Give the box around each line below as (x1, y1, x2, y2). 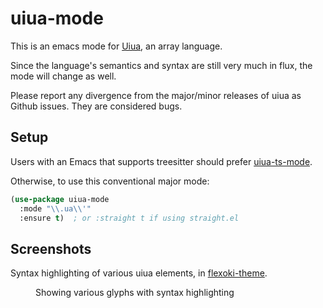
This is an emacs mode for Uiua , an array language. (10, 40, 223, 52)
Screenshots (10, 240, 92, 257)
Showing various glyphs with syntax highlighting (35, 287, 235, 299)
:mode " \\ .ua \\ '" (19, 203, 92, 214)
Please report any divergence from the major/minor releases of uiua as (10, 89, 302, 101)
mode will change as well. (10, 70, 117, 82)
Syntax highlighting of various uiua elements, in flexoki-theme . (10, 267, 268, 279)
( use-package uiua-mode (10, 194, 110, 204)
